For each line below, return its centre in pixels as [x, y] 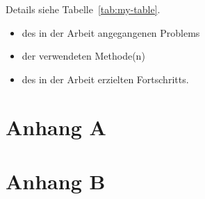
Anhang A [56, 127]
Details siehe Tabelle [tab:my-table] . [83, 9]
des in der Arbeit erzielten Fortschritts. [105, 79]
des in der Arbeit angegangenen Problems [111, 32]
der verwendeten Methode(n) [83, 56]
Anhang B [56, 181]
